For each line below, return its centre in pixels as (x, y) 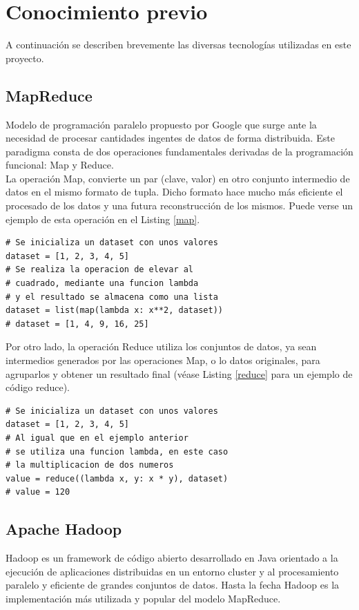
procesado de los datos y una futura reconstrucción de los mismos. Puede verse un (179, 206)
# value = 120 (38, 492)
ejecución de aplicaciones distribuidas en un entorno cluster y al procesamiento (172, 571)
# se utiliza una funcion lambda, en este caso (117, 451)
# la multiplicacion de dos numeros (90, 465)
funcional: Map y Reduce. (60, 165)
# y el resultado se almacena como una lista (112, 297)
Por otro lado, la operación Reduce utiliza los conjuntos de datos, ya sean (161, 346)
